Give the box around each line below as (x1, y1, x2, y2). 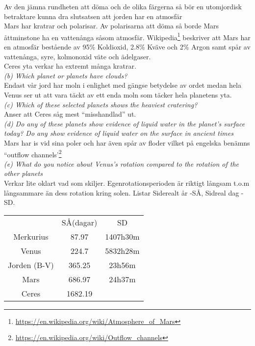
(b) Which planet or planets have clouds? (4, 70, 127, 80)
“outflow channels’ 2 (4, 148, 62, 159)
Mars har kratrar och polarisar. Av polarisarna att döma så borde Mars (4, 21, 219, 31)
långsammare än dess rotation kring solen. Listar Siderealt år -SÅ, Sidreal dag (4, 187, 239, 198)
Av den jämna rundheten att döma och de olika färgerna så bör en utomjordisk (4, 1, 242, 11)
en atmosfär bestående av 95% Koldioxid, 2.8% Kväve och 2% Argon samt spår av (4, 42, 251, 52)
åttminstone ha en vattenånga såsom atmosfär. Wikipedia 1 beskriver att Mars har (4, 30, 251, 42)
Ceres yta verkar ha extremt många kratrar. (4, 61, 136, 71)
